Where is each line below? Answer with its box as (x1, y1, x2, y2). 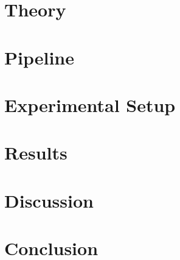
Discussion (4, 188, 94, 213)
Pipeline (4, 44, 74, 69)
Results (4, 140, 67, 165)
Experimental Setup (4, 92, 176, 117)
